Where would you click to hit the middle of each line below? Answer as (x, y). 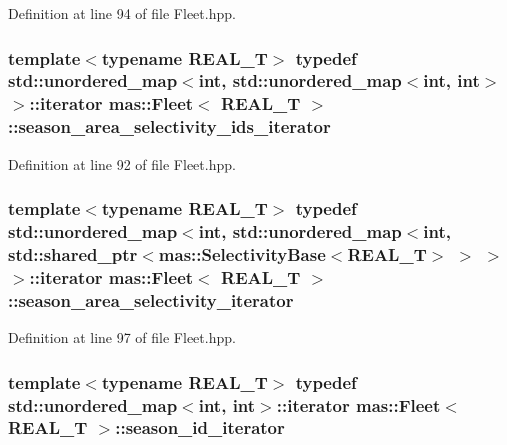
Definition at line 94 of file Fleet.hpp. (122, 13)
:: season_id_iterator (200, 427)
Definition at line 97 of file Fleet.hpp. (122, 337)
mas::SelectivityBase (242, 253)
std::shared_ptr (73, 253)
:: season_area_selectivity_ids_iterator (169, 126)
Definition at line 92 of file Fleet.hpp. (122, 163)
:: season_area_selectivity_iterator (151, 299)
